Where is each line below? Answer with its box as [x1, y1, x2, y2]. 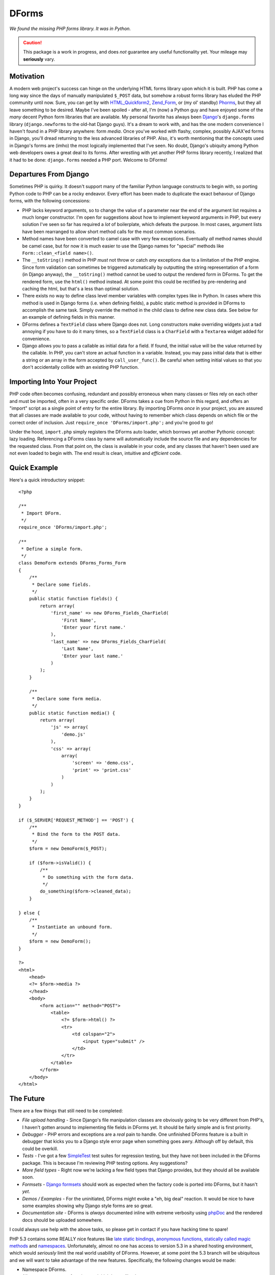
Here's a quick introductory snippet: [9, 477, 85, 483]
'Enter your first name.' [61, 624, 126, 630]
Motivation [9, 72, 45, 81]
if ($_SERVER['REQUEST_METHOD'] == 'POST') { [18, 817, 134, 823]
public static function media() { [29, 710, 116, 716]
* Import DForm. [21, 510, 62, 516]
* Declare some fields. [32, 581, 91, 588]
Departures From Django [9, 170, 89, 178]
